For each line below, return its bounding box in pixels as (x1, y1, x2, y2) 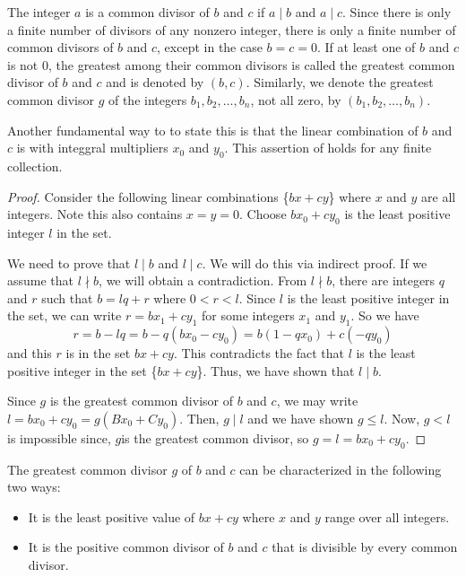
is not (7, 55, 39, 74)
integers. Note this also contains (7, 205, 183, 223)
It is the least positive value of (28, 507, 195, 526)
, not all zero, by (250, 90, 341, 109)
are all (421, 187, 456, 205)
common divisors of (7, 38, 114, 57)
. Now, (384, 408, 420, 427)
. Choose (239, 205, 287, 223)
